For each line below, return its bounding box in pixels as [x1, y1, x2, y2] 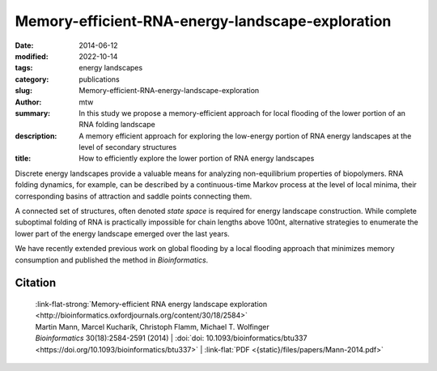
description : [15, 130, 57, 141]
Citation [15, 276, 57, 290]
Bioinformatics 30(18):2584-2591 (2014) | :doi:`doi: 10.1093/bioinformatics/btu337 [35, 333, 308, 343]
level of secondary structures [78, 143, 177, 152]
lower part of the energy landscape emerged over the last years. [15, 228, 230, 238]
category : [15, 74, 49, 84]
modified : [15, 51, 49, 61]
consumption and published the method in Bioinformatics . [15, 255, 209, 265]
